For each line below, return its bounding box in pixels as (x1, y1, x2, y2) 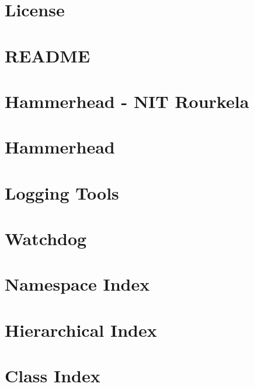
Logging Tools (5, 180, 119, 204)
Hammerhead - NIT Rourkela (5, 89, 249, 113)
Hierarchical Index (5, 318, 157, 341)
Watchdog (5, 226, 87, 250)
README (5, 43, 91, 67)
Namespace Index (5, 272, 150, 296)
